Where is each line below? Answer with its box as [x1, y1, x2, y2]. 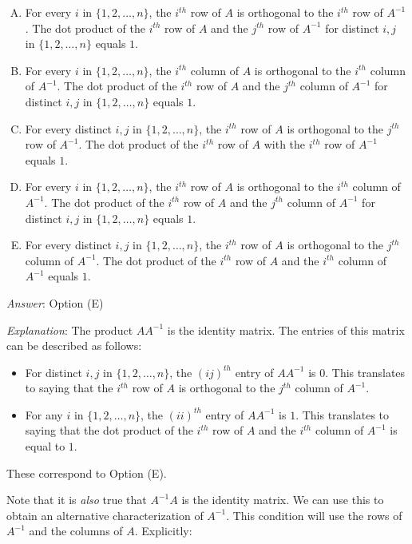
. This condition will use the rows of [226, 506, 402, 523]
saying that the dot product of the [25, 422, 193, 439]
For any [25, 406, 63, 423]
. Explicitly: [134, 522, 192, 539]
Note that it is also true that [6, 491, 147, 508]
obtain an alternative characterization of [6, 506, 204, 523]
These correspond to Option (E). [6, 464, 167, 481]
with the [263, 136, 306, 153]
